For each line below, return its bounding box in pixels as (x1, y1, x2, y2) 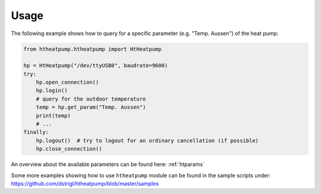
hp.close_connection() (36, 146, 102, 152)
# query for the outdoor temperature (36, 95, 146, 102)
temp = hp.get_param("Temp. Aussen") (36, 104, 146, 111)
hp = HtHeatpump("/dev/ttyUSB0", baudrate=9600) (23, 62, 168, 69)
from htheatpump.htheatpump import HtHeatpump (23, 45, 162, 52)
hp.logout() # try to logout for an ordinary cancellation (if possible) (36, 137, 259, 144)
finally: (23, 129, 49, 136)
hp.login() (36, 87, 68, 94)
